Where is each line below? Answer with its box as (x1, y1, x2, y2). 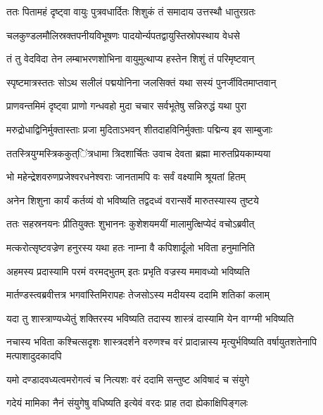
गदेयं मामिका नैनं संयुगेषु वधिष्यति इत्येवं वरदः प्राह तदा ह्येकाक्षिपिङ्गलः (6, 395, 248, 410)
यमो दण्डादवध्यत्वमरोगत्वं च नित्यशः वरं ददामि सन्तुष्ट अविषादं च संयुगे (6, 371, 249, 386)
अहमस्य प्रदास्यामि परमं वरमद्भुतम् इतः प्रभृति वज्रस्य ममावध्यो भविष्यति (6, 263, 250, 278)
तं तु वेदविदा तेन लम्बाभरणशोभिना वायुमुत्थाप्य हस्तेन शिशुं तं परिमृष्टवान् (6, 51, 255, 66)
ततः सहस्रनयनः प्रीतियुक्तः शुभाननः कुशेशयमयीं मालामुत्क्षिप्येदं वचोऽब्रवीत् (6, 216, 255, 231)
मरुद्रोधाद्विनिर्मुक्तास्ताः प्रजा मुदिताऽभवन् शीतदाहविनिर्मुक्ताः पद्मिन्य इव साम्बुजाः (6, 121, 273, 136)
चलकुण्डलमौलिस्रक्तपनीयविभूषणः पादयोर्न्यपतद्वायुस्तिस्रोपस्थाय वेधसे (6, 27, 240, 42)
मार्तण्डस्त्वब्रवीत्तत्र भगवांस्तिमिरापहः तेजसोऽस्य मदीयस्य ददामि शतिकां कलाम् (6, 287, 270, 302)
